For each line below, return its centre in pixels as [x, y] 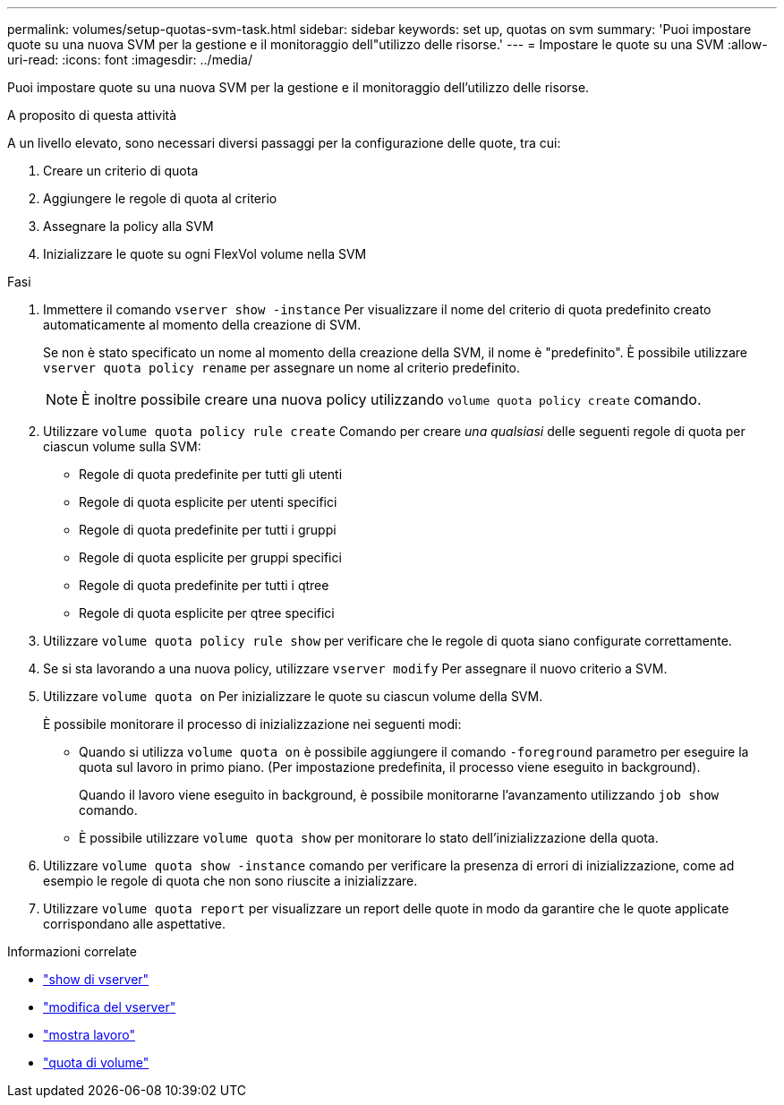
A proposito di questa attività [92, 115]
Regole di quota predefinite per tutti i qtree [204, 585]
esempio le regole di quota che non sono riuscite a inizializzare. [230, 881]
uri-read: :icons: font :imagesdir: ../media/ [130, 60]
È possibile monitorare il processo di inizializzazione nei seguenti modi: [252, 724]
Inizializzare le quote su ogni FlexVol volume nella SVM [205, 254]
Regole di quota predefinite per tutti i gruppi [208, 530]
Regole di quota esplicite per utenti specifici [208, 502]
